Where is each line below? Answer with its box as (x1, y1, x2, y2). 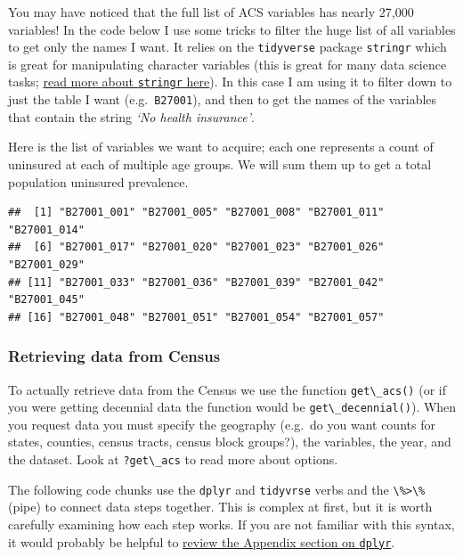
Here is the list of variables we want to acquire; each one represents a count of (8, 137, 434, 156)
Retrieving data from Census (8, 345, 221, 367)
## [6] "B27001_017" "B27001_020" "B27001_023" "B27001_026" (8, 241, 385, 254)
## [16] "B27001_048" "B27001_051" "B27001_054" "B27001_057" (8, 310, 385, 324)
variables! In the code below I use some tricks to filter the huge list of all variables (8, 20, 456, 38)
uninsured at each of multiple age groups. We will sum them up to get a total (8, 154, 432, 173)
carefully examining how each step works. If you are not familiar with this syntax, (8, 514, 455, 533)
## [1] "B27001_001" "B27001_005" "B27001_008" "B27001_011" (8, 206, 385, 219)
